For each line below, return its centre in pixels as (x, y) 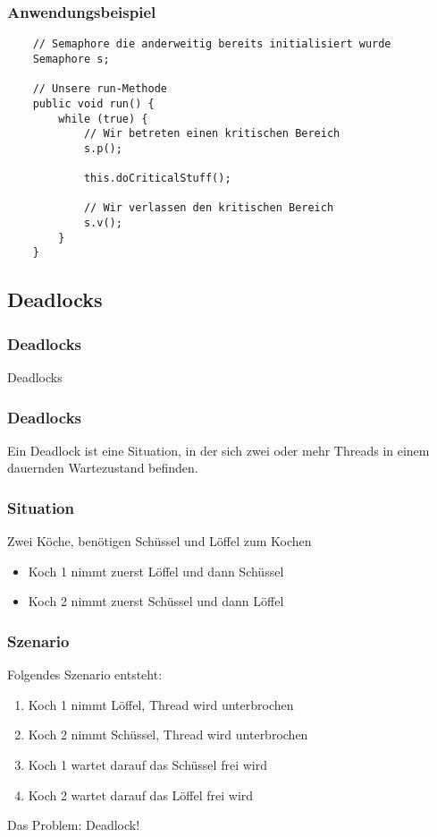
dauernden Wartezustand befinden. (103, 468)
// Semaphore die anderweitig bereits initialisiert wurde (212, 44)
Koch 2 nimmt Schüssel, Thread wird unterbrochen (168, 735)
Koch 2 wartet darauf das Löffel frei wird (141, 794)
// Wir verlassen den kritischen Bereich (209, 208)
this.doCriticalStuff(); (157, 179)
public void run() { (93, 103)
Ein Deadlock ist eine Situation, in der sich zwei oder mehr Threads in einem (218, 450)
